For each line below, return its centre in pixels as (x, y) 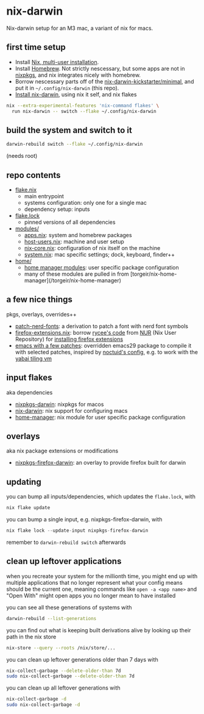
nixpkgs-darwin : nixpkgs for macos (59, 404)
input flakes (29, 378)
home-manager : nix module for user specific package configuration (100, 417)
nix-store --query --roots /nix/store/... (61, 648)
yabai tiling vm (33, 359)
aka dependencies (30, 392)
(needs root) (22, 156)
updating (24, 482)
